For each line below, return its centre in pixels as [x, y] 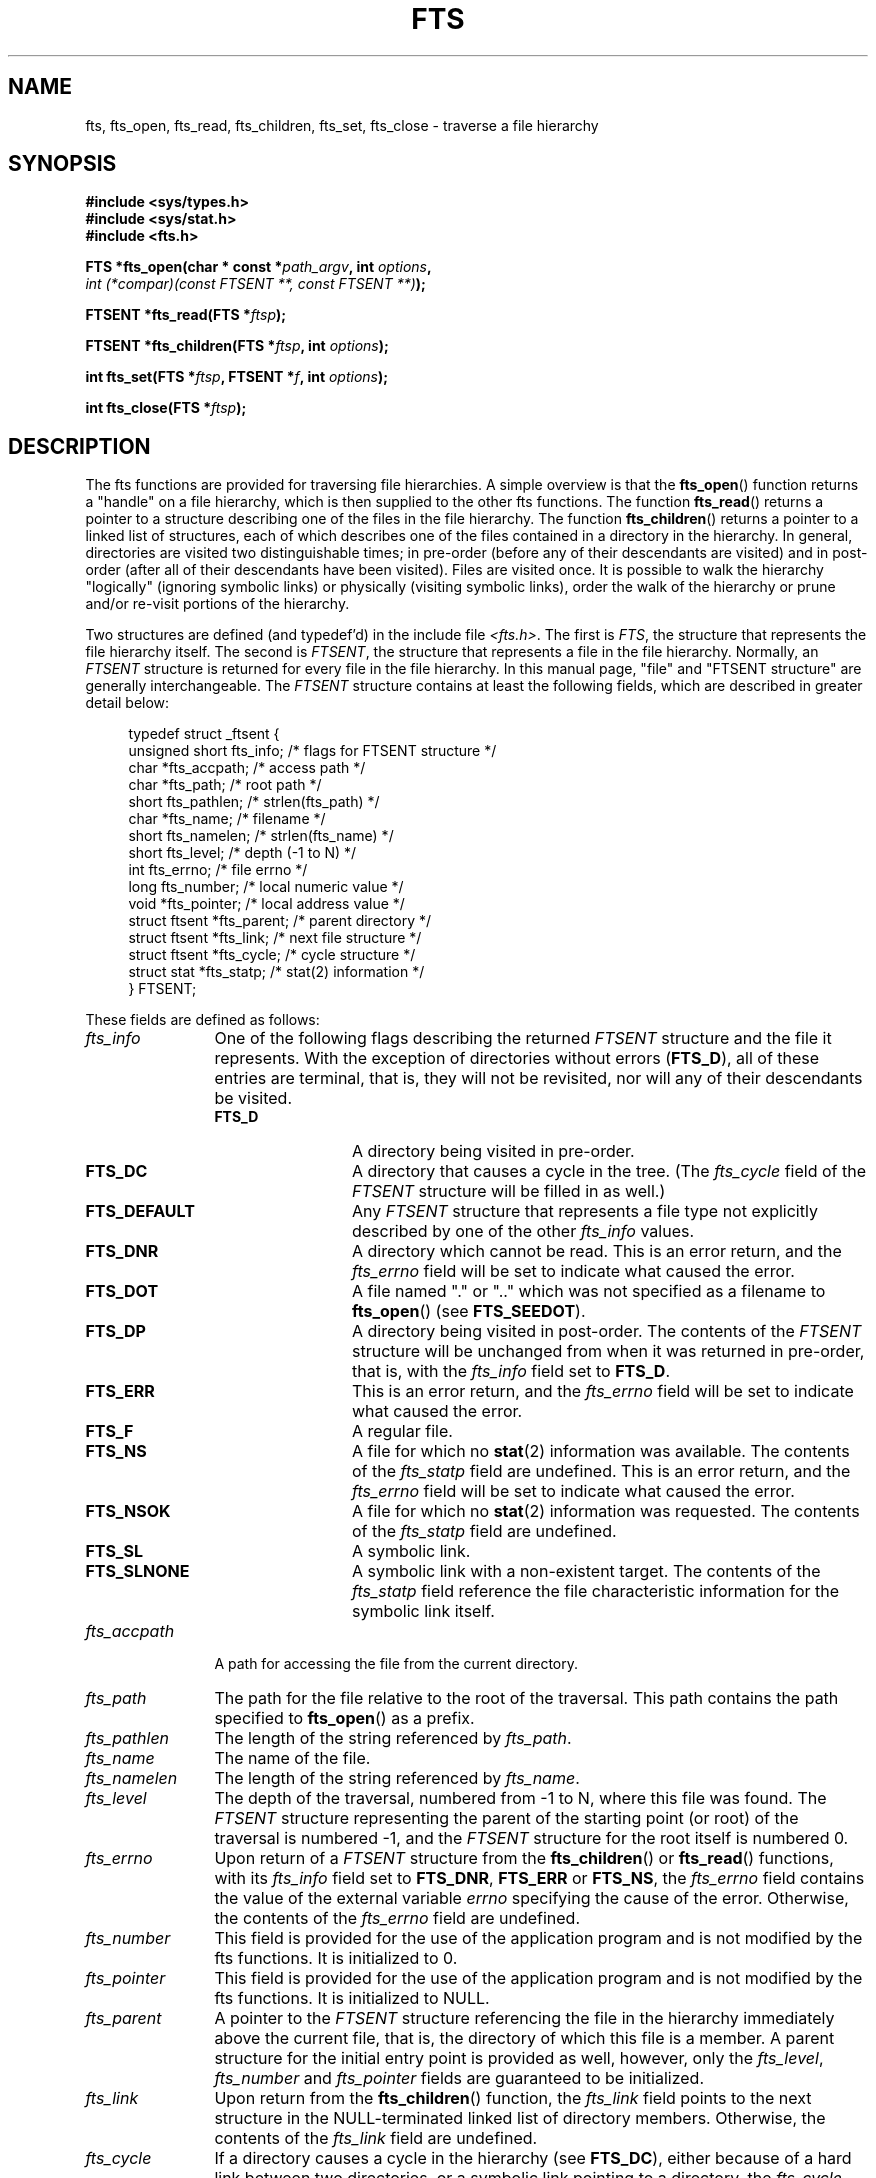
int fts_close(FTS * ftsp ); [166, 408]
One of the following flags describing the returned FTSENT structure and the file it [523, 1038]
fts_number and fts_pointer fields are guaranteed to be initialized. [459, 2078]
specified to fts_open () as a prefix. [344, 1718]
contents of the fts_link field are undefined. [376, 2138]
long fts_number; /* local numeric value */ [266, 887]
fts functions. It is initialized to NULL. [352, 1998]
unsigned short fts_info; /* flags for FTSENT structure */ [312, 751]
